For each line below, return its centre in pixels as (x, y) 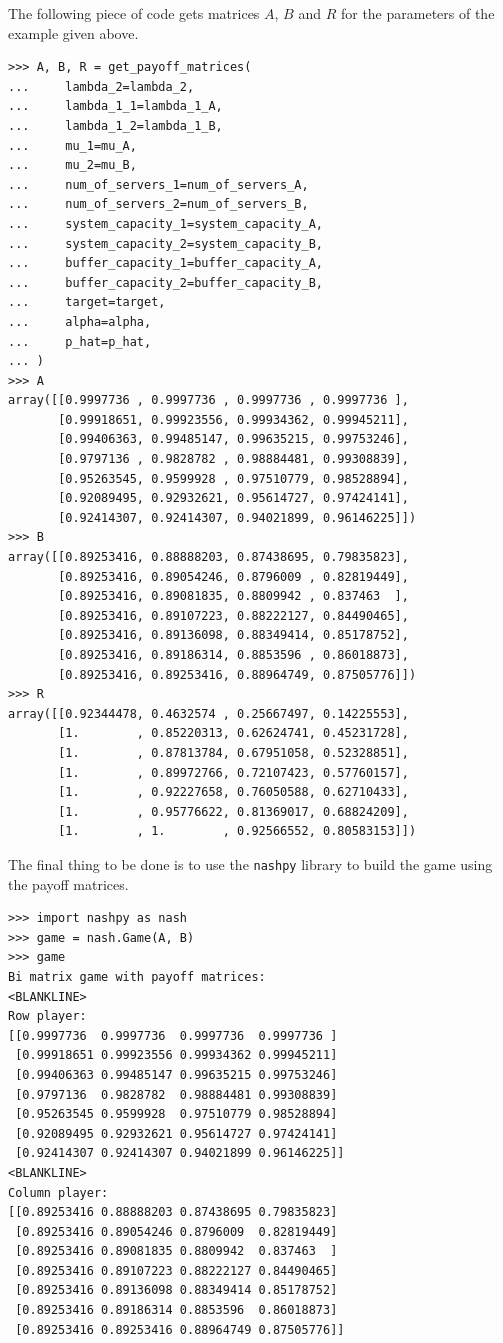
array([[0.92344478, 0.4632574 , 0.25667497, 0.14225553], (208, 713)
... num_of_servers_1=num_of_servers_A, (158, 184)
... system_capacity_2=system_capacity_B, (165, 243)
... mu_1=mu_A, (72, 145)
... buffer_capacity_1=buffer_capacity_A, (165, 263)
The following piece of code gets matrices (134, 13)
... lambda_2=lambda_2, (101, 86)
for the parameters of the (417, 13)
